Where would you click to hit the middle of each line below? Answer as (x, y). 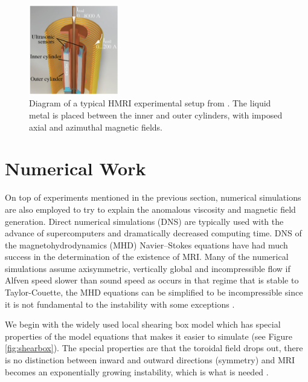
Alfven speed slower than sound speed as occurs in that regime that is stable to (152, 280)
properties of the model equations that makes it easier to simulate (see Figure (149, 336)
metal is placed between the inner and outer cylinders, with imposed (156, 115)
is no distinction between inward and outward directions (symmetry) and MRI (150, 360)
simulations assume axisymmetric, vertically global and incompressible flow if (148, 268)
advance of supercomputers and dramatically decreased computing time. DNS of (153, 233)
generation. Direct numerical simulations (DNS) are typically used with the (144, 221)
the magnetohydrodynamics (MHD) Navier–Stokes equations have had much (146, 244)
